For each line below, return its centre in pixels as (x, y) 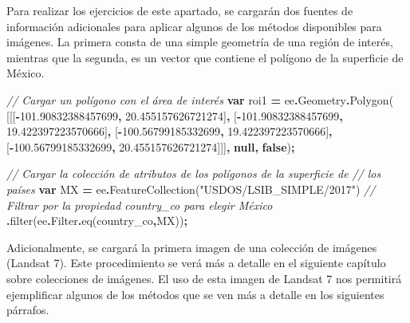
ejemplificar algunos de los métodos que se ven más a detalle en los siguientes (195, 294)
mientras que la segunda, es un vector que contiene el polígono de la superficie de (205, 57)
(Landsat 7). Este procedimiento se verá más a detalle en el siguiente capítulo (196, 263)
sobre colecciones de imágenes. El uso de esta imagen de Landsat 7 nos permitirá (204, 278)
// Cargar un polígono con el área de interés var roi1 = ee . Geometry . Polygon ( (200, 99)
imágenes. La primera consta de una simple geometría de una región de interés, (200, 42)
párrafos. (28, 310)
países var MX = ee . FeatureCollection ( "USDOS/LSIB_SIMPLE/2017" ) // (191, 189)
